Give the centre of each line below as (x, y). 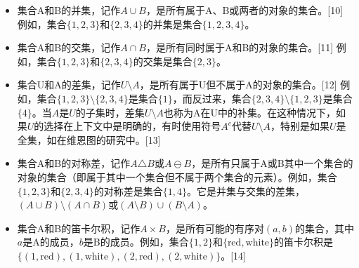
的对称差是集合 (128, 190)
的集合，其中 (325, 228)
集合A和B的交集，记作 (69, 47)
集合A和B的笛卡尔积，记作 (79, 228)
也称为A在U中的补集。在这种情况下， (249, 112)
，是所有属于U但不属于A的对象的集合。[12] (238, 85)
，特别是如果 (300, 126)
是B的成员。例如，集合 (136, 242)
